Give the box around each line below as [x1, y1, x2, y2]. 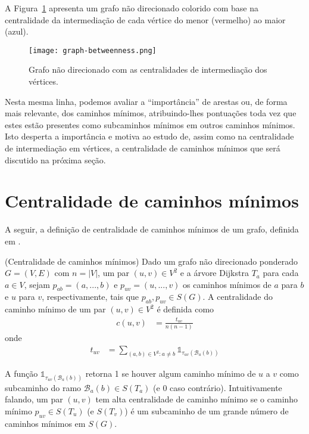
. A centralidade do [202, 290, 273, 303]
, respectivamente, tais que [42, 290, 139, 303]
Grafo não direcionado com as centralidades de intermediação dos [29, 63, 267, 76]
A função [5, 367, 38, 380]
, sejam [24, 278, 50, 290]
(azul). [5, 25, 29, 38]
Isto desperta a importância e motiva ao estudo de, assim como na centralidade [5, 130, 294, 142]
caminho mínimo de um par [5, 303, 106, 315]
